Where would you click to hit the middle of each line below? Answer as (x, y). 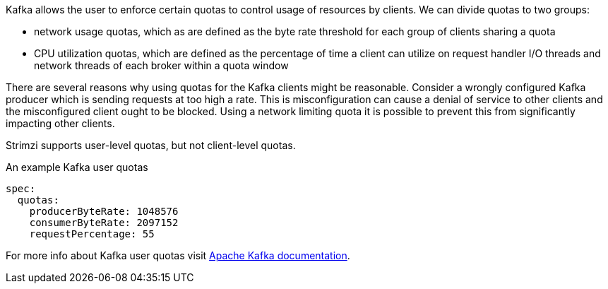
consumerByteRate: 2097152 (104, 223)
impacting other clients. (60, 123)
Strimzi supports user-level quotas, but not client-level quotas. (151, 145)
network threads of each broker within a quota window (161, 65)
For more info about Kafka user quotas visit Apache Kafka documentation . (178, 255)
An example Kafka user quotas (77, 167)
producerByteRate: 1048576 (104, 211)
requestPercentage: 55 (92, 234)
